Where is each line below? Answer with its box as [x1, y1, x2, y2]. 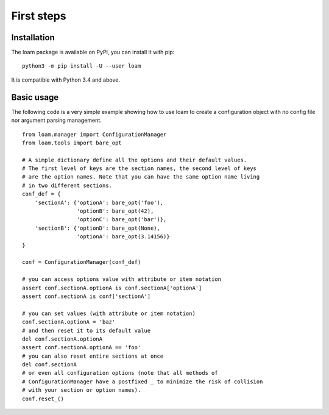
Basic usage [11, 92, 59, 102]
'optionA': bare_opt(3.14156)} [76, 233, 170, 240]
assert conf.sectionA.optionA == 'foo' [22, 344, 141, 351]
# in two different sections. [22, 182, 113, 189]
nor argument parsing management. [11, 116, 102, 124]
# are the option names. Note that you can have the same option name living [22, 174, 260, 180]
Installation [11, 32, 55, 43]
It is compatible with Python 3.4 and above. [11, 76, 120, 83]
